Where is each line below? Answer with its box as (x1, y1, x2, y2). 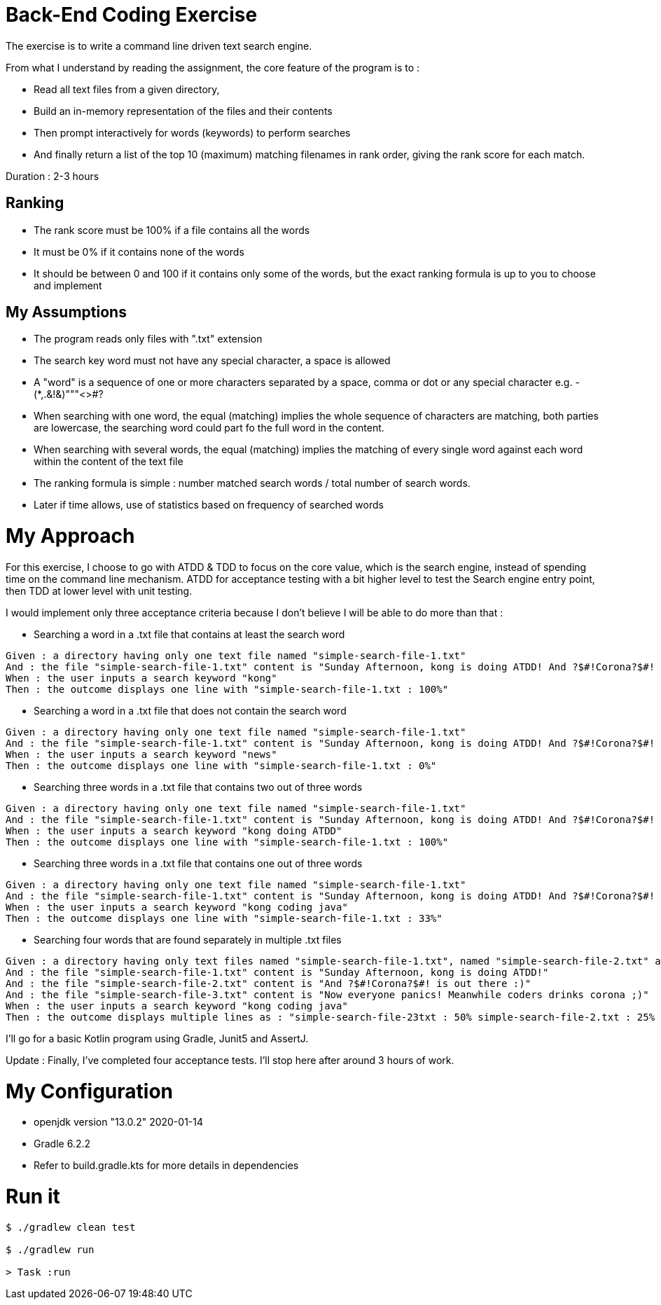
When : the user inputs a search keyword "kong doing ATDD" (6, 824, 342, 836)
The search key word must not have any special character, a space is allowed (34, 354, 391, 367)
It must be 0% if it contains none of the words (34, 245, 244, 258)
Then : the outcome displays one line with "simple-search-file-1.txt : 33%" (6, 912, 443, 924)
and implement (34, 279, 102, 291)
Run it (6, 1185, 60, 1209)
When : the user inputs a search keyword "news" (6, 748, 277, 760)
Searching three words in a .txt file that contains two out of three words (34, 780, 363, 793)
